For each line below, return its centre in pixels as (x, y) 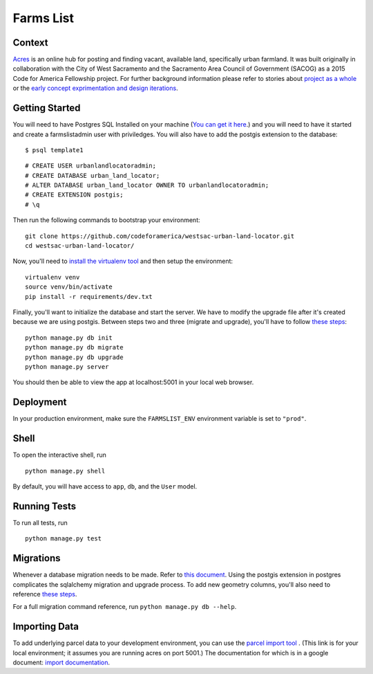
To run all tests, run (40, 522)
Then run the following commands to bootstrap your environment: (106, 220)
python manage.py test (64, 539)
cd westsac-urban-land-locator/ (80, 246)
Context (30, 43)
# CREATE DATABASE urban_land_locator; (93, 175)
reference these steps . (45, 594)
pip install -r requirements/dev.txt (89, 297)
